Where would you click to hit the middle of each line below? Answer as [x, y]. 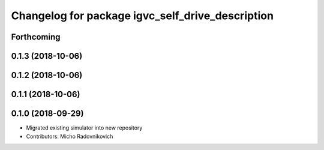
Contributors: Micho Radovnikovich [70, 136]
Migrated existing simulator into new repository [84, 128]
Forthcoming [36, 37]
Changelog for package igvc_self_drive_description [142, 16]
